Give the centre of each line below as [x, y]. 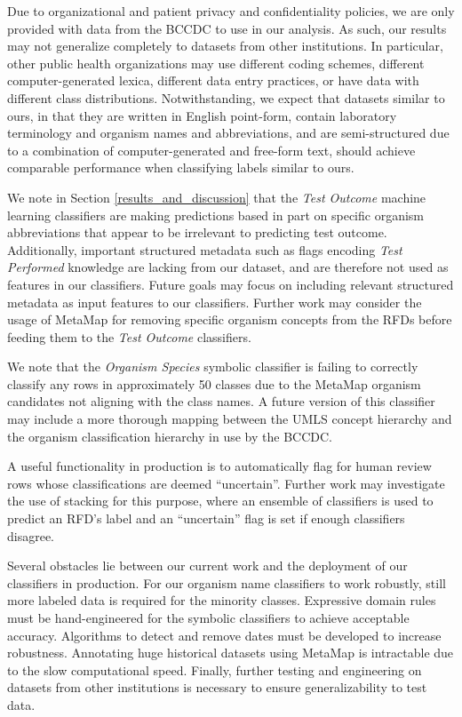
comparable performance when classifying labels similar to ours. [181, 167]
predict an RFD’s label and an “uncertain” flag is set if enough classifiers [206, 518]
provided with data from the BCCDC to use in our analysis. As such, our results [227, 28]
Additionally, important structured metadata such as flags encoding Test [205, 249]
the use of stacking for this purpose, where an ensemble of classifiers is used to [220, 501]
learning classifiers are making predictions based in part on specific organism [215, 215]
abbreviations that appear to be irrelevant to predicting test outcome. [197, 232]
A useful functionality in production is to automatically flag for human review [219, 466]
